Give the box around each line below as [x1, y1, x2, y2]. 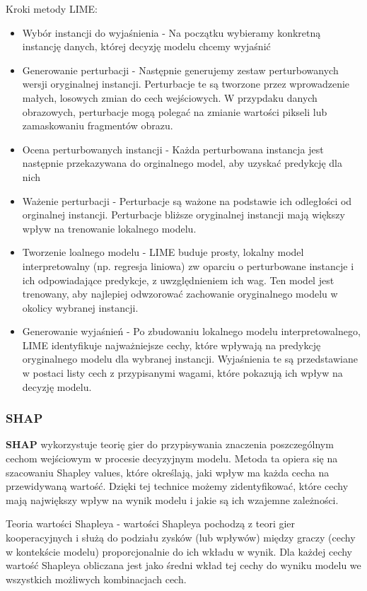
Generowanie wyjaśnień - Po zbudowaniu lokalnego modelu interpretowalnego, [22, 324, 361, 339]
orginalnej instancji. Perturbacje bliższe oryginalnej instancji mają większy [22, 207, 345, 222]
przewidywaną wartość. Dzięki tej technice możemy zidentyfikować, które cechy [6, 479, 349, 493]
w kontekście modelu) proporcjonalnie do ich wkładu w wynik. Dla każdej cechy [6, 544, 352, 558]
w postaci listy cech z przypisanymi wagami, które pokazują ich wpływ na [22, 365, 343, 380]
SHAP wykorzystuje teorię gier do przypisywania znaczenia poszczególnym [6, 437, 334, 452]
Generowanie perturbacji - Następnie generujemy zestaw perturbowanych [22, 62, 339, 77]
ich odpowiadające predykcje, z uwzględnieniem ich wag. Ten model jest [22, 272, 334, 287]
